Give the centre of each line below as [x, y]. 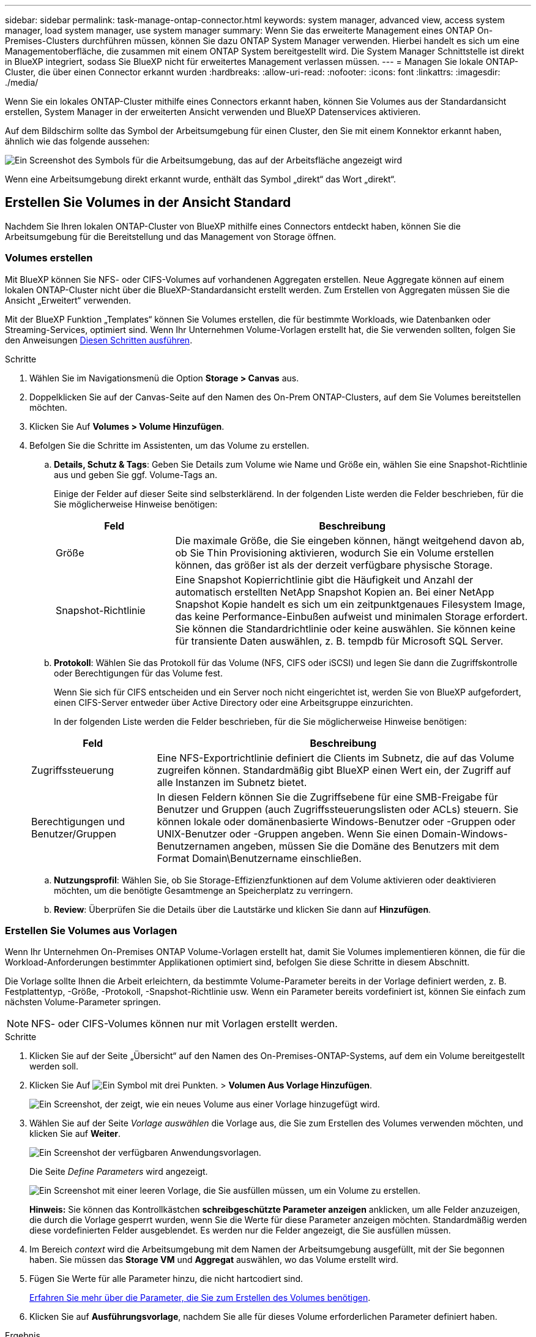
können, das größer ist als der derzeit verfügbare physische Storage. [334, 565]
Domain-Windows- [464, 833]
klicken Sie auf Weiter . [75, 1134]
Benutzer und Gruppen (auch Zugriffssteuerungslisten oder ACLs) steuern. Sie [338, 809]
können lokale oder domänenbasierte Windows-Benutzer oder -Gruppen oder [336, 821]
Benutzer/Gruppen [74, 833]
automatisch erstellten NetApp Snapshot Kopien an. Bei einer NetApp [335, 592]
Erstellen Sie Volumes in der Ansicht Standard [148, 203]
